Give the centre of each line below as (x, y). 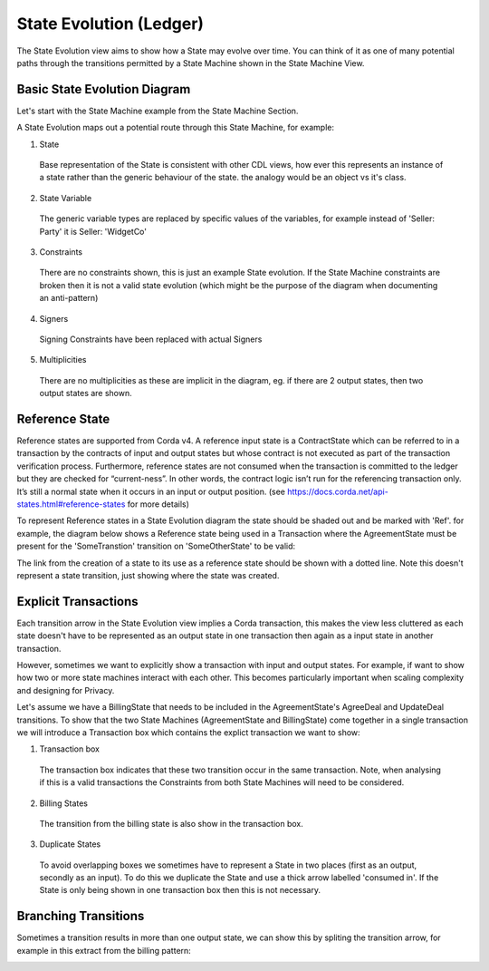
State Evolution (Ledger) (110, 24)
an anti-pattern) (69, 298)
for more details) (158, 504)
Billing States (64, 803)
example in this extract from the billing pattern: (104, 950)
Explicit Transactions (78, 602)
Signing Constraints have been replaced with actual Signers (151, 339)
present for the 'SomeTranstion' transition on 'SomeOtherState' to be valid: (156, 546)
